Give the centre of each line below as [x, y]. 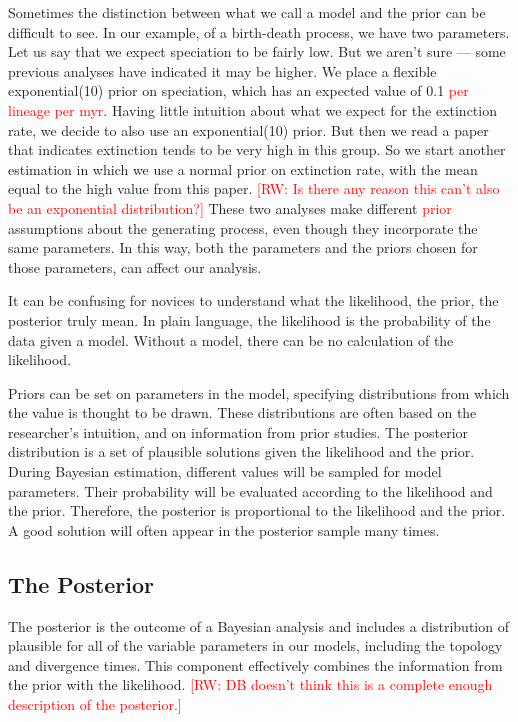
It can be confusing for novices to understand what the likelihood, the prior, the [253, 300]
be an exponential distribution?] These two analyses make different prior [230, 207]
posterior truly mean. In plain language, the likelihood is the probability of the [249, 319]
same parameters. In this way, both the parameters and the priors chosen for [243, 247]
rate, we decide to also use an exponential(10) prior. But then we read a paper [248, 129]
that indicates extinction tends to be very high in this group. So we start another [257, 149]
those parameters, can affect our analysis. [135, 266]
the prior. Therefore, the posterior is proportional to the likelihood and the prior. [257, 510]
